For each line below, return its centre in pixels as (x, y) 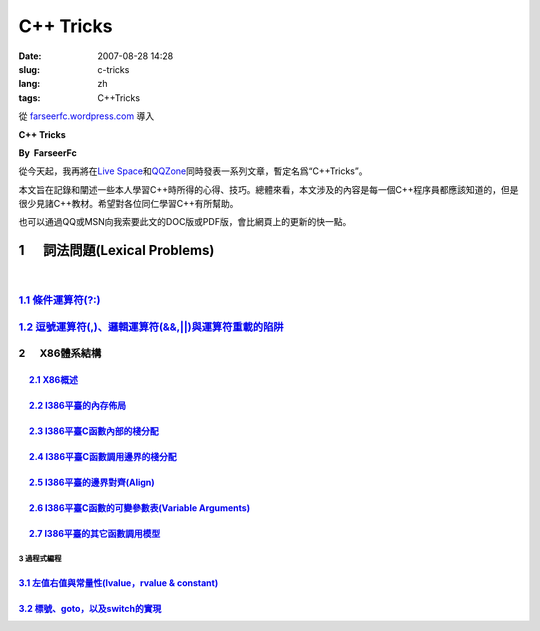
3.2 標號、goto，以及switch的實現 (90, 609)
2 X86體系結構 (60, 353)
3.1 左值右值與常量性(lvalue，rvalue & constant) (118, 583)
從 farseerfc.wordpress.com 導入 (86, 116)
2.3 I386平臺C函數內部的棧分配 (93, 431)
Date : (30, 56)
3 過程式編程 (40, 558)
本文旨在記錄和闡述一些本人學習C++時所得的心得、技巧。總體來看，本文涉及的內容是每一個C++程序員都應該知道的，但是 (268, 189)
